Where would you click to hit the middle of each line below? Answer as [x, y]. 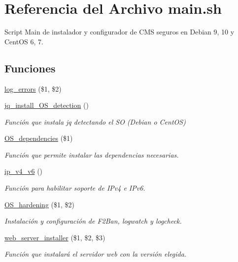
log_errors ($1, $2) [33, 88]
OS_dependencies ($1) [39, 138]
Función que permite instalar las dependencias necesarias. [92, 154]
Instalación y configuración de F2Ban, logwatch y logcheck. [93, 221]
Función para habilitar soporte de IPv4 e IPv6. [75, 188]
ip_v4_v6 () [24, 171]
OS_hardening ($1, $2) [40, 204]
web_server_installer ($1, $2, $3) [55, 237]
